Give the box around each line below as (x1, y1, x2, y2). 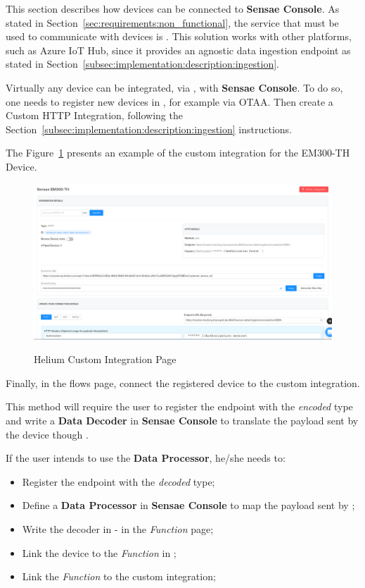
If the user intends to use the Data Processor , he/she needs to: (6, 451, 286, 465)
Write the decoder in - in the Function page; (22, 521, 214, 536)
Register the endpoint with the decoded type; (22, 474, 215, 489)
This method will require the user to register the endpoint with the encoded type (6, 399, 353, 414)
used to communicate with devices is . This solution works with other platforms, (6, 29, 352, 44)
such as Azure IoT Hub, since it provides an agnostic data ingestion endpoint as (6, 42, 351, 57)
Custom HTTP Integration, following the (6, 108, 183, 123)
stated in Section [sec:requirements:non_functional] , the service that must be (6, 15, 339, 30)
